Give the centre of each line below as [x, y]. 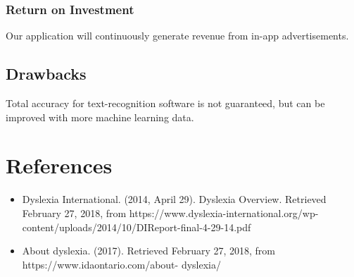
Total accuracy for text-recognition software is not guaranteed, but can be [165, 103]
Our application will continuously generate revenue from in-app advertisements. [177, 36]
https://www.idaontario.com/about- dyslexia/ [121, 264]
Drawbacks [46, 74]
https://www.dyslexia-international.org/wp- [224, 213]
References [59, 165]
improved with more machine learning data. [100, 117]
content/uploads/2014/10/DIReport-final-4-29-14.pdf [137, 227]
